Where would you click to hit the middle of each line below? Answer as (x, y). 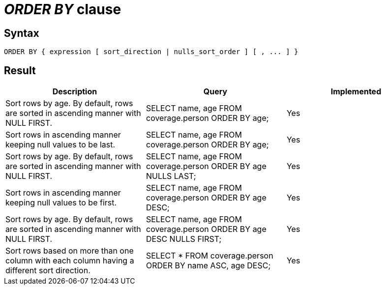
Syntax (22, 33)
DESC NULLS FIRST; (184, 239)
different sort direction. (48, 271)
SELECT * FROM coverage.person (209, 256)
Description (75, 92)
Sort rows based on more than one (70, 251)
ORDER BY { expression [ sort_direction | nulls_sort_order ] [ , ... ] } (151, 52)
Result (20, 70)
